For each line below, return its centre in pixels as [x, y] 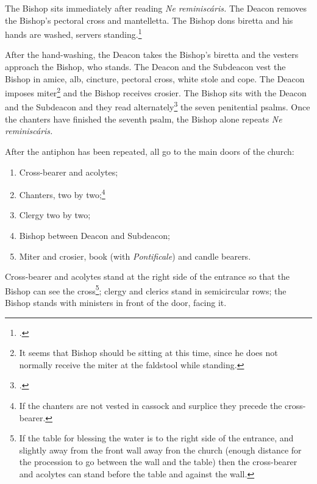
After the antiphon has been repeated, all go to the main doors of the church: [150, 151]
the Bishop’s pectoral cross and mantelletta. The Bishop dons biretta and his [149, 20]
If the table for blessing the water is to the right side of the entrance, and [156, 438]
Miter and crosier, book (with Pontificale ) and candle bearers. [135, 256]
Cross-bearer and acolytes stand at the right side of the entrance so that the [147, 276]
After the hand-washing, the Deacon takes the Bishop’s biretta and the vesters [152, 55]
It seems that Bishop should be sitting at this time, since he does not [148, 353]
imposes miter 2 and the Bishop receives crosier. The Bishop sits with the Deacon [156, 92]
